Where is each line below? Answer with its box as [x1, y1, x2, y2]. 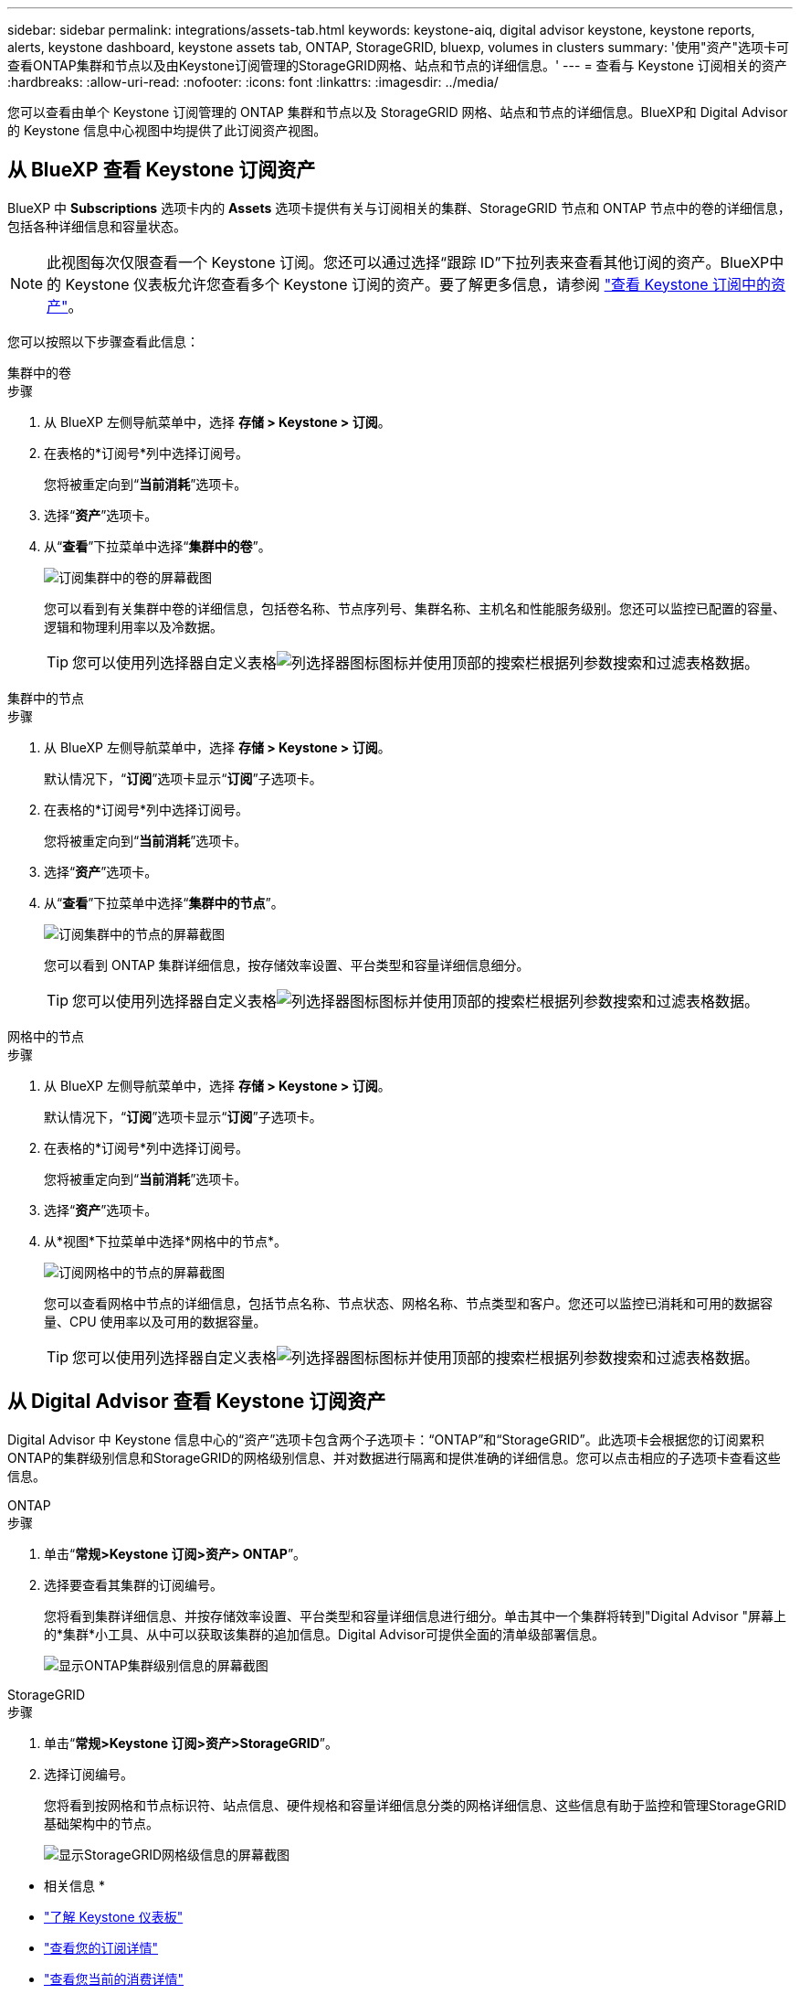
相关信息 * [44, 1877, 105, 1893]
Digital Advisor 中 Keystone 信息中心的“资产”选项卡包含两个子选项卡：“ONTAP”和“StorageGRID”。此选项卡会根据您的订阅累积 [7, 1431, 764, 1447]
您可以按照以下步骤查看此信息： [7, 333, 199, 349]
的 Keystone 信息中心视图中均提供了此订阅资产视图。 [7, 123, 327, 138]
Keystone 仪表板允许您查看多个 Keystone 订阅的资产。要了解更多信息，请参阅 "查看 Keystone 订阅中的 [65, 274, 772, 293]
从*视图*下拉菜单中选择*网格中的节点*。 [44, 1232, 288, 1249]
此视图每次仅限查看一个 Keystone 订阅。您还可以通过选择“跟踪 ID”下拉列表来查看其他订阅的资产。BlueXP [47, 252, 770, 272]
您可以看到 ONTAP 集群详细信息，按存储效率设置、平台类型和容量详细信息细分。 [44, 956, 530, 973]
